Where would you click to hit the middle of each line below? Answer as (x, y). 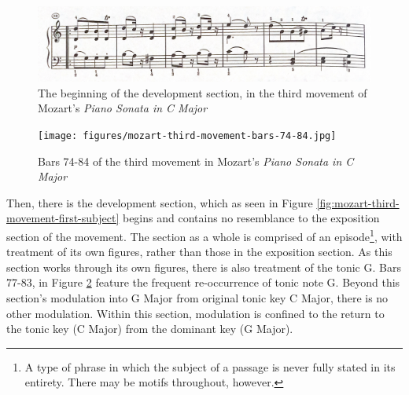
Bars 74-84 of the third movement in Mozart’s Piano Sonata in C (196, 161)
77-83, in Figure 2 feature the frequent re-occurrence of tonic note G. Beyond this (203, 282)
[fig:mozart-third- (358, 202)
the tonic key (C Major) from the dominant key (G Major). (150, 329)
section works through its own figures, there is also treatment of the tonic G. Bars (204, 267)
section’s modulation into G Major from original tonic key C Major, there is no (197, 297)
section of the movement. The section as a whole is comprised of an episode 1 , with (204, 235)
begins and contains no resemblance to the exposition (251, 218)
